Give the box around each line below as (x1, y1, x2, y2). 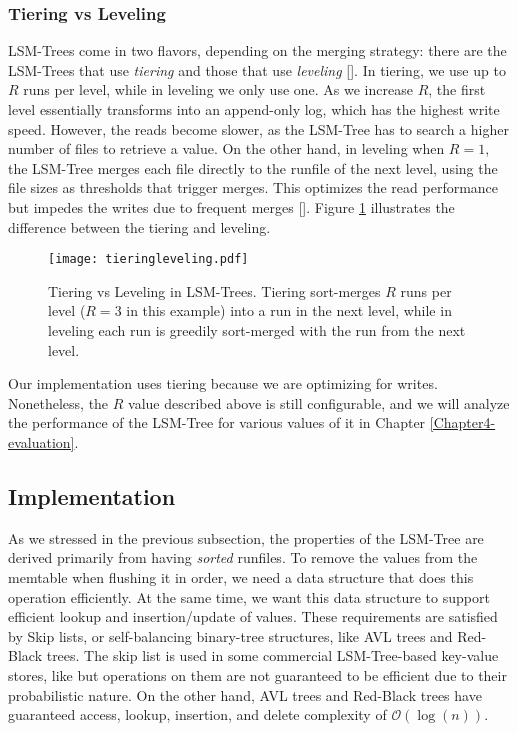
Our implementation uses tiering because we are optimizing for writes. (8, 373, 438, 394)
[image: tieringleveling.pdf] (48, 252, 249, 267)
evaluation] (8, 431, 75, 452)
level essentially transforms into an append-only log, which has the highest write (8, 99, 500, 119)
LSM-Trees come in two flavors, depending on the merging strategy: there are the (8, 40, 507, 61)
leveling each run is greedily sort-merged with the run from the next (48, 320, 466, 340)
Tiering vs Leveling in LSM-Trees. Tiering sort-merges (48, 280, 381, 301)
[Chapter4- (429, 412, 496, 433)
